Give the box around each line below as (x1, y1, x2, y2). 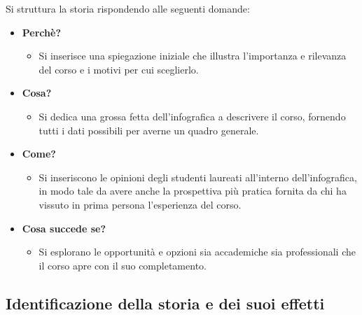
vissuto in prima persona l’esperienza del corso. (39, 197, 242, 211)
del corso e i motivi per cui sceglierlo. (39, 62, 199, 76)
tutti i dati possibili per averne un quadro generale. (39, 122, 259, 137)
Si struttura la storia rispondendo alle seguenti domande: (6, 1, 250, 15)
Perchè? (22, 24, 61, 39)
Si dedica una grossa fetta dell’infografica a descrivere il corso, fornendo (39, 108, 346, 123)
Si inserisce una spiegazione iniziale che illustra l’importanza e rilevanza (39, 48, 347, 63)
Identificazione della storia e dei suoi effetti (6, 292, 325, 314)
